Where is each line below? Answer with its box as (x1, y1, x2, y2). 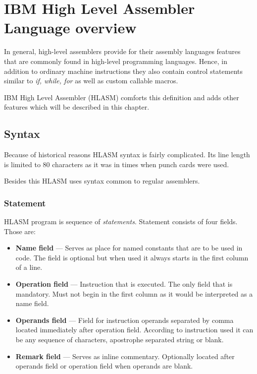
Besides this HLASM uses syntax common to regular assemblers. (4, 176, 200, 186)
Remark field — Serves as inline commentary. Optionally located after (15, 351, 235, 361)
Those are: (4, 226, 36, 236)
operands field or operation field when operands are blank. (15, 361, 193, 371)
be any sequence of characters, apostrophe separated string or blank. (15, 334, 224, 345)
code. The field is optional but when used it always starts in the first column (15, 252, 249, 262)
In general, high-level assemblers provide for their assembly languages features (4, 46, 241, 57)
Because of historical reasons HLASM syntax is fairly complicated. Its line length (4, 149, 250, 160)
